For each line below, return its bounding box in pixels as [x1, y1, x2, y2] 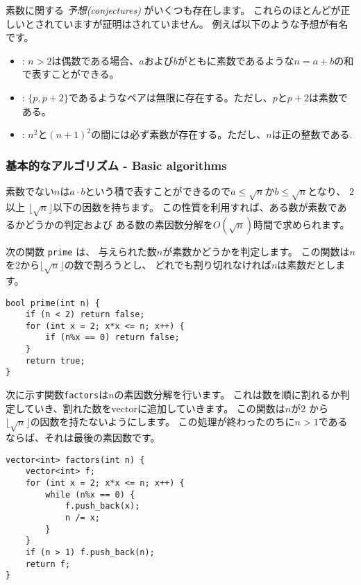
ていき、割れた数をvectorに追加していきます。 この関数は [24, 400, 285, 415]
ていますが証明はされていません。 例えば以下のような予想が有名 [53, 16, 349, 31]
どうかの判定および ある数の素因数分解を [24, 217, 213, 231]
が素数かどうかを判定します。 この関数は [162, 244, 350, 258]
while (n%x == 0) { [45, 489, 135, 500]
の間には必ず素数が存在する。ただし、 [91, 127, 267, 142]
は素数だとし [277, 257, 336, 272]
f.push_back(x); [65, 501, 140, 511]
